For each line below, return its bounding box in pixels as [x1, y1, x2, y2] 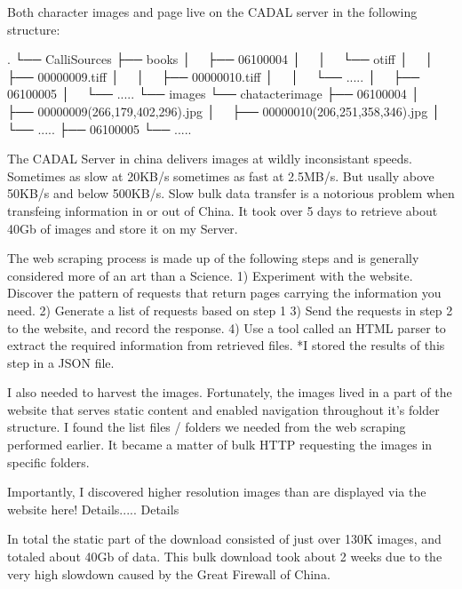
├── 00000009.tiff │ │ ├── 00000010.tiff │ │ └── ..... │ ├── [7, 67, 420, 85]
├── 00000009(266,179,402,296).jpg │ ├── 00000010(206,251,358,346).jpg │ [7, 101, 441, 120]
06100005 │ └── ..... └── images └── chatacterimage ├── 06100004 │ [7, 84, 420, 103]
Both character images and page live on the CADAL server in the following [7, 3, 418, 20]
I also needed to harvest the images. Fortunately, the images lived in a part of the [7, 383, 452, 402]
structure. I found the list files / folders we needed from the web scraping [7, 418, 406, 436]
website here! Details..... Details [7, 499, 179, 518]
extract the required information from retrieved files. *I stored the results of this [7, 336, 445, 354]
